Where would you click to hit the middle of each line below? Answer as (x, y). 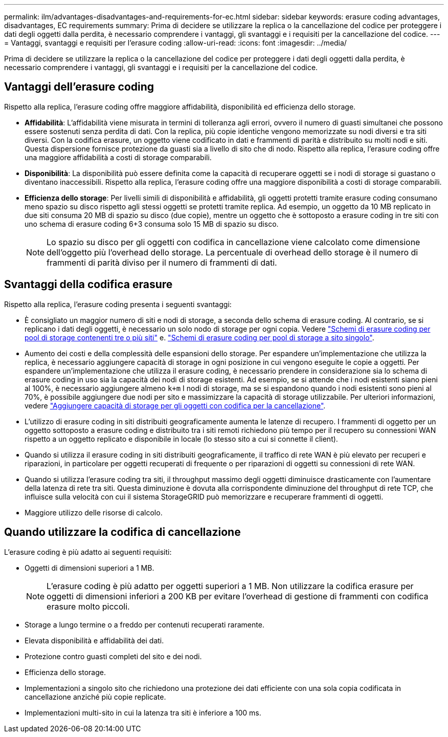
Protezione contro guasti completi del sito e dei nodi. (113, 656)
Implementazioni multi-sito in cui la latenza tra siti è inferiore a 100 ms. (143, 712)
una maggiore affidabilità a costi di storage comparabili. (118, 157)
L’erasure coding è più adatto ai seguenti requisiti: (88, 552)
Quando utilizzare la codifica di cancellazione (122, 532)
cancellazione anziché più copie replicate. (95, 697)
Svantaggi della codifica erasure (88, 285)
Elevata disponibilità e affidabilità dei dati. (94, 640)
